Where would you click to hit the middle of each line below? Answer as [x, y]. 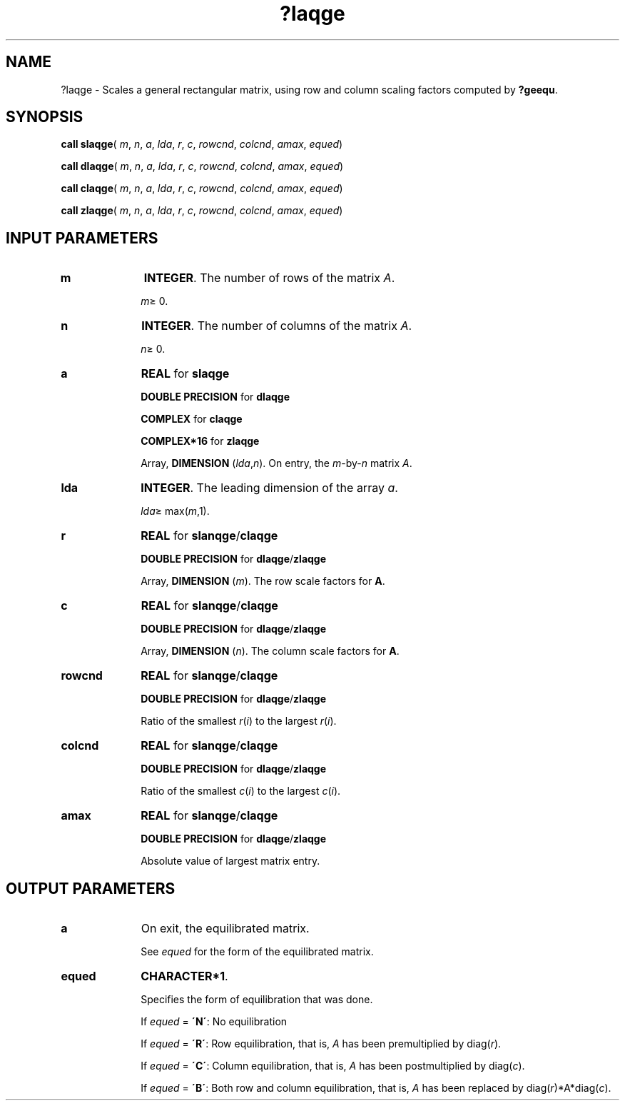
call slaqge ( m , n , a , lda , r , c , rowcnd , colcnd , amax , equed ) [202, 144]
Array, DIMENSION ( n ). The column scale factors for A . [270, 651]
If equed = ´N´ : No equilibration [214, 1022]
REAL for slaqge [185, 374]
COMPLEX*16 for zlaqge [200, 441]
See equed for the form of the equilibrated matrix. [257, 952]
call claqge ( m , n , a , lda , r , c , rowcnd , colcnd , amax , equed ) [202, 188]
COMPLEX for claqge [192, 419]
